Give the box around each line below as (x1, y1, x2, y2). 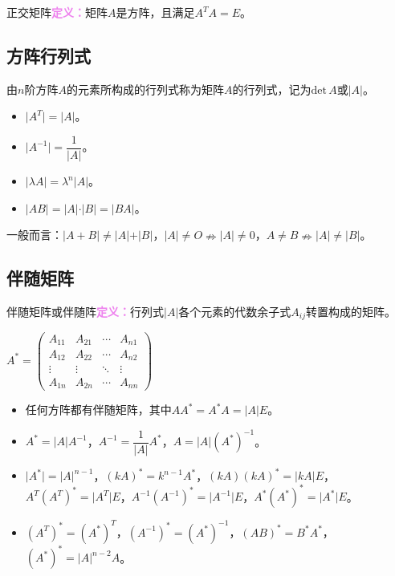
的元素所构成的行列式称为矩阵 (66, 80, 224, 97)
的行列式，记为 (232, 80, 312, 97)
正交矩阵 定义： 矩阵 (6, 4, 108, 20)
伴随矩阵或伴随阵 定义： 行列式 (6, 303, 164, 320)
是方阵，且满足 (116, 4, 195, 20)
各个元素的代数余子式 (178, 303, 291, 320)
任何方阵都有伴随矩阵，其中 (25, 401, 172, 418)
